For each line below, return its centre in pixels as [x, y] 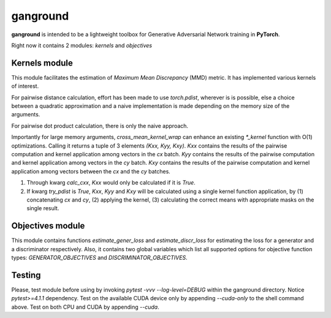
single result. [43, 208]
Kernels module [42, 63]
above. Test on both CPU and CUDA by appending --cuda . [85, 307]
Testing [26, 275]
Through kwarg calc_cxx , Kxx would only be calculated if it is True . [111, 183]
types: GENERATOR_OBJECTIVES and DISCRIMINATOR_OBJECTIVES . [100, 258]
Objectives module [48, 226]
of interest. [25, 86]
